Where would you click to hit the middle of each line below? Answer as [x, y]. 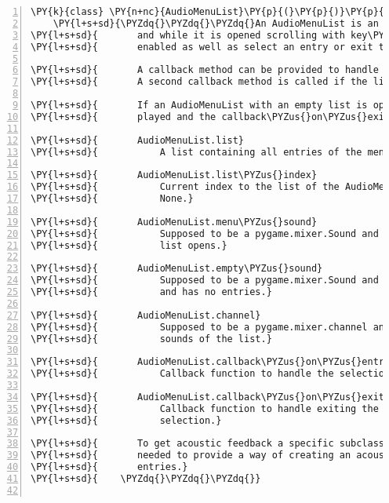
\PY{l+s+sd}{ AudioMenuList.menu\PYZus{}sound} [174, 222]
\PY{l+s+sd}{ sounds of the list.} [151, 339]
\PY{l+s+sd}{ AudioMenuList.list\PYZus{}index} [174, 175]
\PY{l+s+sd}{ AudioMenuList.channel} [146, 315]
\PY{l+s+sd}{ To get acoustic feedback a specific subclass [208, 444]
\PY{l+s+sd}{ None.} [112, 199]
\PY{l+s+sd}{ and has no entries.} [151, 292]
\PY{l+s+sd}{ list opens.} [129, 245]
